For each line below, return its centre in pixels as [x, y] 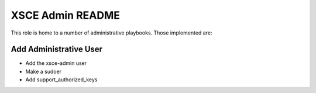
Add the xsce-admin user [56, 63]
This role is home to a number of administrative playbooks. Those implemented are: [111, 33]
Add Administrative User [56, 49]
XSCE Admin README [65, 15]
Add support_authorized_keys [61, 80]
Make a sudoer [43, 71]
